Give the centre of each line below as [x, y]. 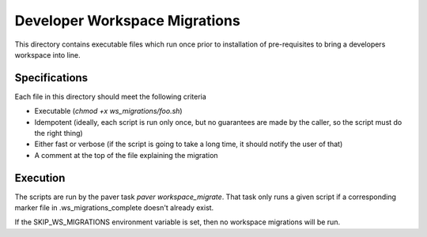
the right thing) [59, 134]
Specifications [51, 78]
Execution [40, 178]
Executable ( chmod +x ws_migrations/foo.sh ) [108, 111]
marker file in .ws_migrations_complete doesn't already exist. [114, 208]
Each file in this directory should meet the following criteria [111, 96]
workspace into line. [47, 55]
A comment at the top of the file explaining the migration [126, 155]
